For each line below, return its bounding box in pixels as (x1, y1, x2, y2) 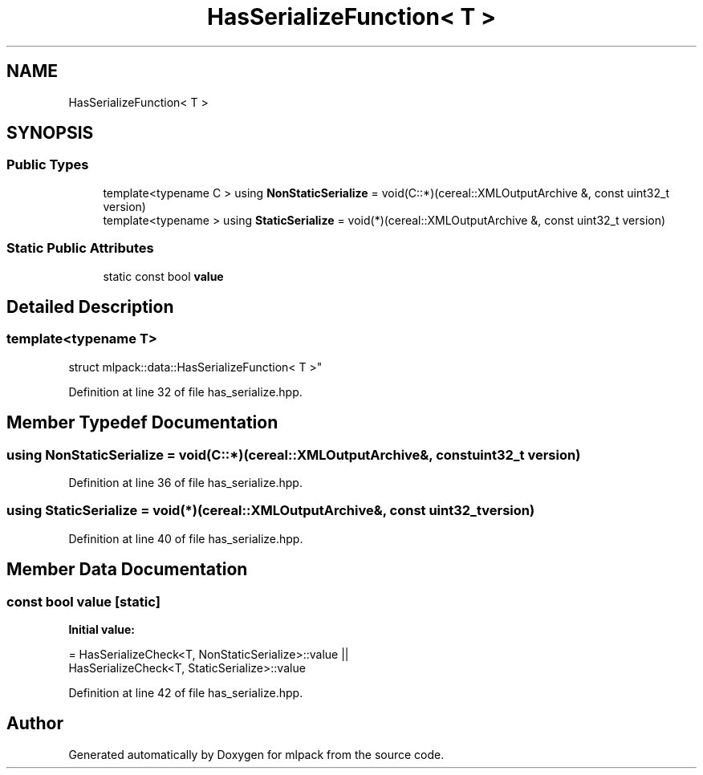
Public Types (6, 156, 89, 173)
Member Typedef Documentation (6, 412, 278, 433)
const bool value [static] (6, 593, 161, 610)
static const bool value (103, 269, 224, 283)
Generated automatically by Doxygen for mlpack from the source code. (68, 747, 445, 761)
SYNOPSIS (6, 123, 94, 144)
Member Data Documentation (6, 559, 248, 580)
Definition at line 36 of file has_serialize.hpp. (68, 476, 303, 489)
